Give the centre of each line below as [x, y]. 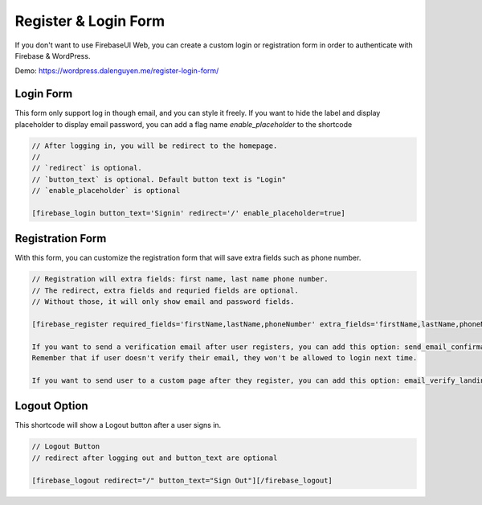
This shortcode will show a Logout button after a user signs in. [118, 425]
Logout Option [51, 406]
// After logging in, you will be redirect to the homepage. [155, 146]
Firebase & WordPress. [53, 55]
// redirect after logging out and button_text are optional [155, 458]
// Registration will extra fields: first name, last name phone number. [180, 279]
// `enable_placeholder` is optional [106, 191]
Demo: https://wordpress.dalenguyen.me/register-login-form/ [117, 71]
